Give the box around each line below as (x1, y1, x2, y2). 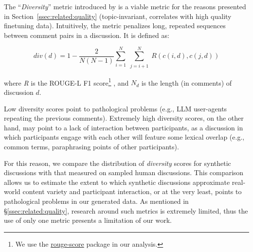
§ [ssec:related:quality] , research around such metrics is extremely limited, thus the (4, 205, 248, 216)
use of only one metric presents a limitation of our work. (4, 215, 172, 225)
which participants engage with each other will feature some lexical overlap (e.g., (4, 132, 245, 142)
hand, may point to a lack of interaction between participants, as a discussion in (4, 122, 243, 132)
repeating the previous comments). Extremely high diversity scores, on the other (4, 113, 244, 123)
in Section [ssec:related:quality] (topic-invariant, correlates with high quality (4, 11, 232, 21)
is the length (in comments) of (141, 77, 232, 88)
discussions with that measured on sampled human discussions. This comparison (4, 167, 244, 178)
